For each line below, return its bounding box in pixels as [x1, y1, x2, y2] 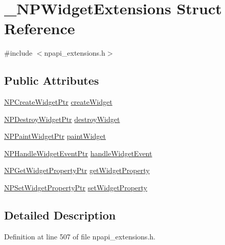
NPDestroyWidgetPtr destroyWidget [4, 113, 120, 124]
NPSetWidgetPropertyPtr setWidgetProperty [4, 182, 147, 193]
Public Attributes [4, 72, 99, 88]
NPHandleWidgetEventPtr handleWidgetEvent [4, 148, 152, 158]
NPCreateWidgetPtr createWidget [4, 96, 112, 107]
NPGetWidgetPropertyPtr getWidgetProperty [4, 165, 150, 176]
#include [4, 47, 33, 58]
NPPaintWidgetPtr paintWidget [4, 131, 106, 141]
